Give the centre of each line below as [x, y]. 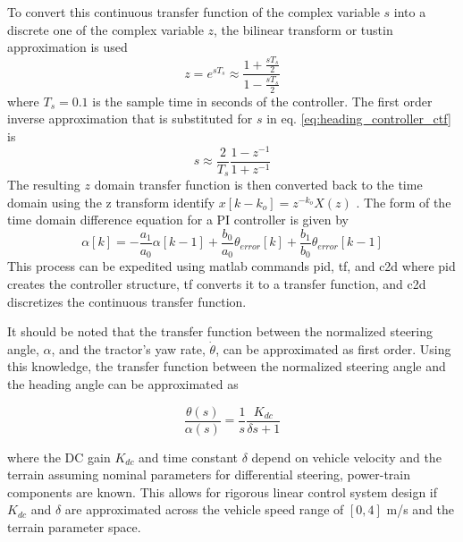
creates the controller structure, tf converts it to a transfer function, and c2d [217, 284]
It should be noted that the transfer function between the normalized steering [220, 331]
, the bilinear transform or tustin [303, 29]
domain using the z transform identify [111, 202]
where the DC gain [59, 457]
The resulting [44, 185]
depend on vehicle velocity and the [346, 457]
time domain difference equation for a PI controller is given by [178, 220]
